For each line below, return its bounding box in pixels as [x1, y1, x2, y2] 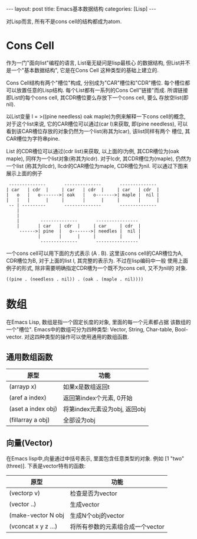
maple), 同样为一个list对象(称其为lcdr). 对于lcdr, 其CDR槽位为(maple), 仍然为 [6, 155, 192, 162]
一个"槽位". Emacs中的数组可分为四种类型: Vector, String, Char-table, [6, 325, 174, 333]
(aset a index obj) [9, 404, 58, 412]
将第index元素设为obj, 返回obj [63, 405, 146, 413]
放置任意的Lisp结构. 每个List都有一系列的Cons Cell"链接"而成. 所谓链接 [16, 86, 188, 93]
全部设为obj [63, 416, 96, 424]
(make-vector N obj [9, 511, 65, 519]
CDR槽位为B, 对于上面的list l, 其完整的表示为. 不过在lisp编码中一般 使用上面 [6, 257, 189, 264]
